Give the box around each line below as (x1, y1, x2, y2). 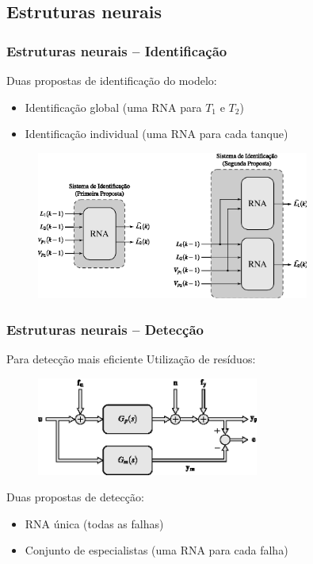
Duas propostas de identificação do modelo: (6, 72, 217, 88)
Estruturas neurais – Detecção (6, 319, 204, 339)
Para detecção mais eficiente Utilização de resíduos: (6, 351, 256, 367)
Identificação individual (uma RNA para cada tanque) (25, 125, 288, 142)
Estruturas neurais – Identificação (6, 40, 227, 60)
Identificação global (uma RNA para (25, 98, 202, 115)
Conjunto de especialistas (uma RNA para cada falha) (25, 542, 288, 558)
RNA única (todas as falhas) (25, 515, 164, 531)
